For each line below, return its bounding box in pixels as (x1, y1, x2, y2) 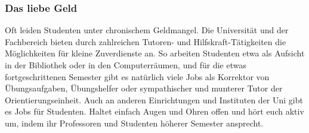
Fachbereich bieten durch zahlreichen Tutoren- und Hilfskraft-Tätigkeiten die (5, 35, 286, 47)
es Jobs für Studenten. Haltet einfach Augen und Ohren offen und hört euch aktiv (5, 105, 304, 118)
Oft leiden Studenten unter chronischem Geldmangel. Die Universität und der (5, 24, 289, 36)
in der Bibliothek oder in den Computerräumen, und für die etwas (5, 59, 246, 71)
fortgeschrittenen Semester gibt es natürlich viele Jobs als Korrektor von (5, 70, 270, 83)
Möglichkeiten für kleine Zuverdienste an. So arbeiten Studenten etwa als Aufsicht (5, 47, 305, 59)
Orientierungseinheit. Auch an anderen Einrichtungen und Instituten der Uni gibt (5, 93, 303, 106)
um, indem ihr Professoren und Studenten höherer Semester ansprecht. (5, 116, 264, 129)
